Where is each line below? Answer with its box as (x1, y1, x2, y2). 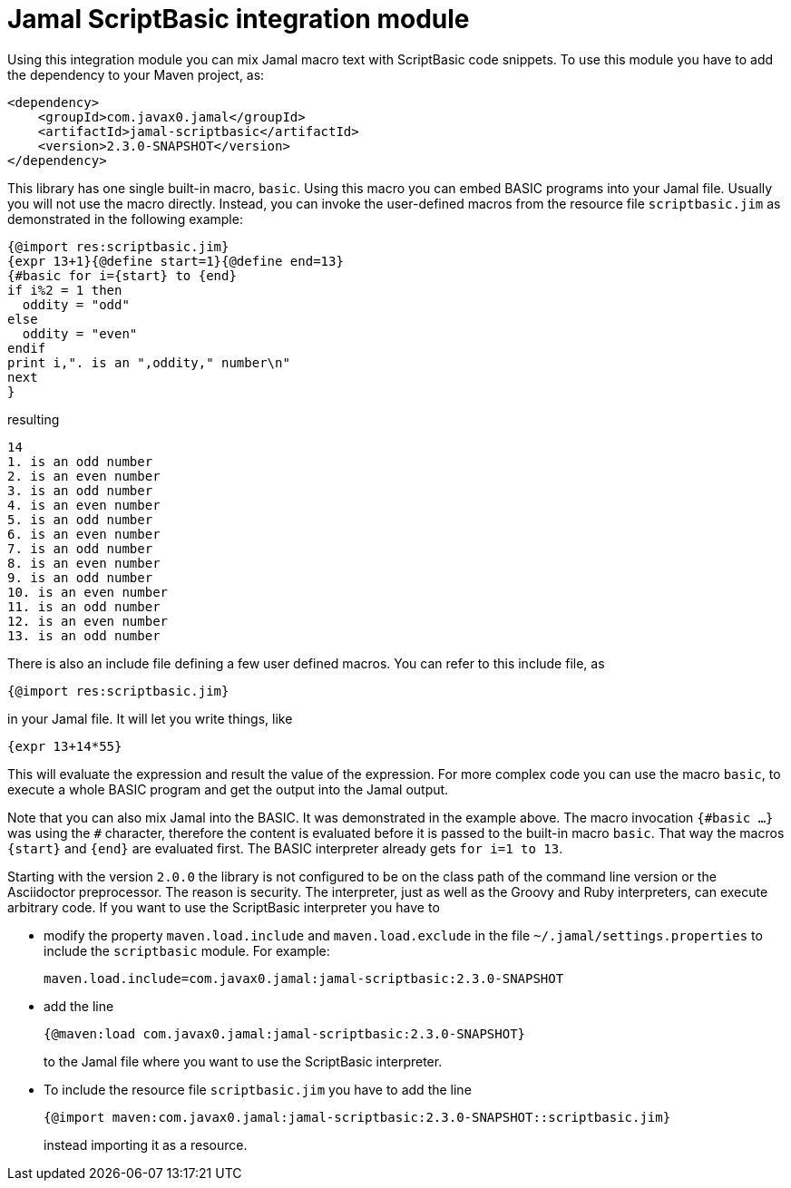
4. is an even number (7, 497, 161, 512)
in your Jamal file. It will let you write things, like (7, 710, 293, 726)
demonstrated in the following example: (7, 210, 243, 227)
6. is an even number (7, 526, 161, 541)
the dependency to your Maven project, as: (7, 66, 265, 83)
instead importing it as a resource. (44, 1136, 248, 1153)
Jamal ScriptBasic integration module (7, 4, 470, 34)
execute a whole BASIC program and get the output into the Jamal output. (7, 781, 449, 797)
